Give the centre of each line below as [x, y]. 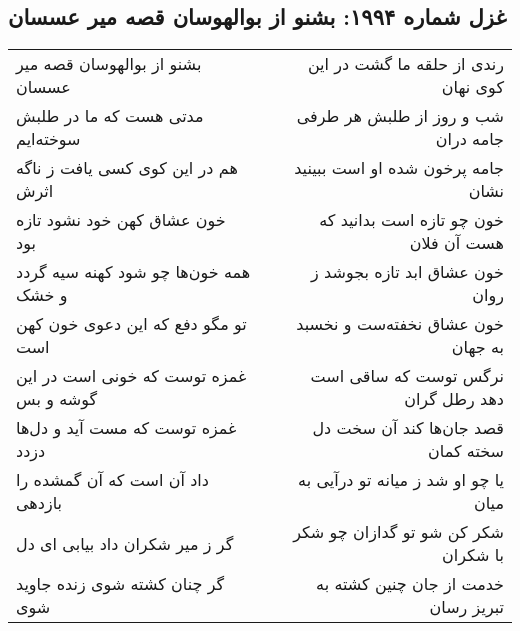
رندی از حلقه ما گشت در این [405, 64]
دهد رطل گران [454, 399]
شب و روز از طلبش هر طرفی [400, 116]
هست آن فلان [456, 243]
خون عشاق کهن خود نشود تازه [121, 220]
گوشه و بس [57, 399]
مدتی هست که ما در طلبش [110, 116]
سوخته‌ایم [48, 139]
